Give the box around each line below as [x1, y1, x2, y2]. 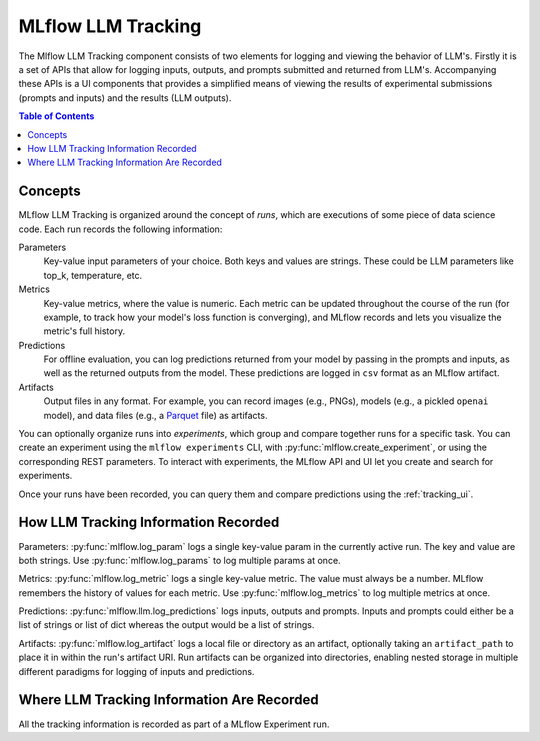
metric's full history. [43, 325, 125, 337]
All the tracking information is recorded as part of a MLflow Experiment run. [18, 718, 330, 730]
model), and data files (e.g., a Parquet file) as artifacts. [43, 409, 268, 421]
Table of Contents [18, 110, 95, 122]
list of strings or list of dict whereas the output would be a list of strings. [18, 619, 315, 631]
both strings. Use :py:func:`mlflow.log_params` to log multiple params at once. [18, 554, 341, 566]
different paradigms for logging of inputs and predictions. [18, 665, 255, 677]
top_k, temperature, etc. [43, 269, 143, 281]
